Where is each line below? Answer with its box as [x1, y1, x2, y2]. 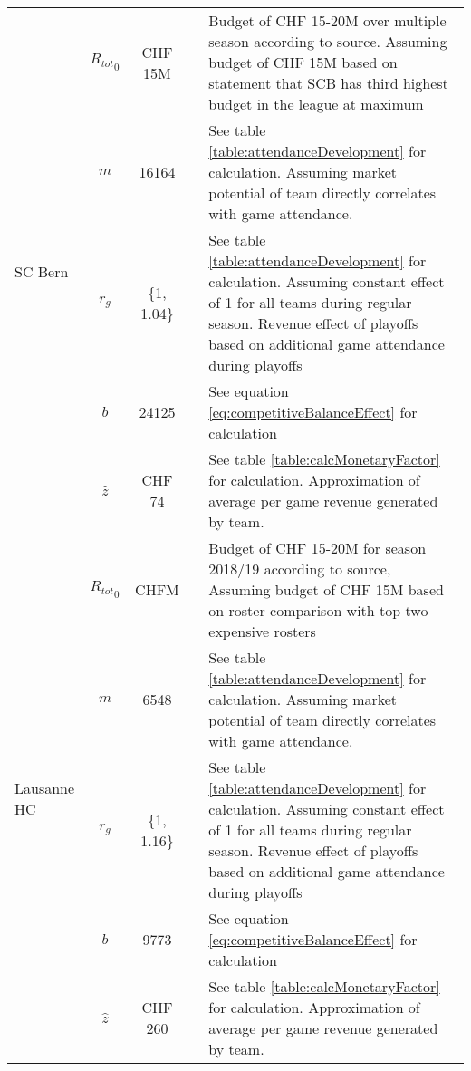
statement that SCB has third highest [208, 72, 448, 93]
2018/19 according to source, [208, 558, 391, 579]
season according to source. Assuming [208, 31, 447, 52]
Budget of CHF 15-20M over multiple [208, 10, 447, 31]
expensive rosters [208, 621, 316, 642]
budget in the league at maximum [208, 93, 424, 114]
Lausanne [14, 777, 75, 798]
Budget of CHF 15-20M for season [208, 537, 427, 558]
